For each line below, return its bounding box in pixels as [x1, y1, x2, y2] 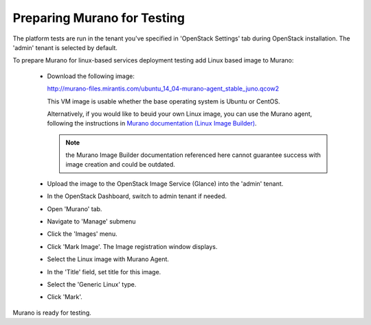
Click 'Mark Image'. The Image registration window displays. [47, 242, 218, 250]
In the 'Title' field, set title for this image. [47, 267, 161, 276]
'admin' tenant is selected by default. [12, 43, 118, 51]
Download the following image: [47, 72, 135, 80]
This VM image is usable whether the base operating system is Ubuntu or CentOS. [47, 97, 281, 106]
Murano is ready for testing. [12, 309, 92, 317]
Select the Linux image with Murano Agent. [47, 255, 170, 263]
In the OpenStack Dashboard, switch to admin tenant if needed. [47, 192, 227, 200]
